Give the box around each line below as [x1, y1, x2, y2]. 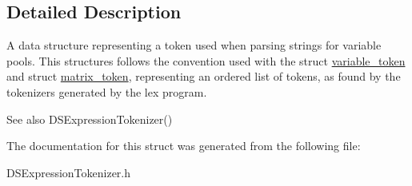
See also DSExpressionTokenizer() [6, 110, 173, 127]
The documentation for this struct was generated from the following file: [6, 137, 361, 154]
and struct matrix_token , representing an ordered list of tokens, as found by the [6, 68, 401, 85]
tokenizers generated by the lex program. [6, 83, 207, 100]
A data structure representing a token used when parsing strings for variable [6, 37, 382, 53]
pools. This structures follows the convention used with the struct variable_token [6, 52, 406, 69]
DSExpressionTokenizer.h [6, 164, 131, 180]
